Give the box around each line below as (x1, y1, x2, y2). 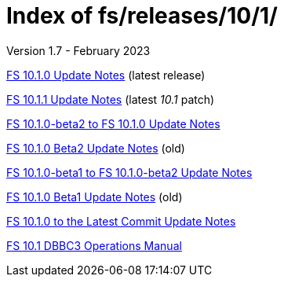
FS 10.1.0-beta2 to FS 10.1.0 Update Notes (6, 116, 220, 130)
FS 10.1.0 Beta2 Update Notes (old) (6, 141, 185, 155)
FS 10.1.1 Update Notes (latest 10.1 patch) (6, 92, 215, 106)
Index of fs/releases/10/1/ (6, 2, 278, 29)
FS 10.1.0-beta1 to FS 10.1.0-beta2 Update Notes (6, 165, 253, 179)
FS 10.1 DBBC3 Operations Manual (6, 238, 182, 252)
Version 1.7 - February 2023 (6, 43, 151, 57)
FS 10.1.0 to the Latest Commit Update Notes (6, 214, 236, 228)
